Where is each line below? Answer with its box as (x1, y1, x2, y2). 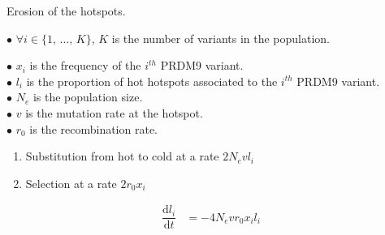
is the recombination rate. (29, 120, 158, 137)
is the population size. (32, 88, 143, 105)
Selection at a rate (25, 174, 117, 191)
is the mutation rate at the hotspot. (25, 104, 203, 121)
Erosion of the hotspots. (6, 2, 126, 19)
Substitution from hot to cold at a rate (25, 147, 219, 164)
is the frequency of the (29, 57, 141, 74)
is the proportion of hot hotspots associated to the (26, 72, 278, 89)
